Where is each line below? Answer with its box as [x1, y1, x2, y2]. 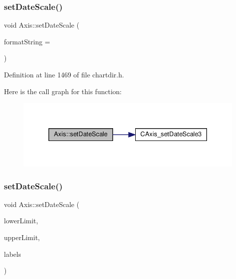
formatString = [4, 36, 50, 46]
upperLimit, [4, 232, 40, 242]
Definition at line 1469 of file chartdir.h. [4, 70, 124, 79]
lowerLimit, [4, 215, 38, 226]
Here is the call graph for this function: [4, 86, 122, 96]
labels [4, 248, 21, 259]
